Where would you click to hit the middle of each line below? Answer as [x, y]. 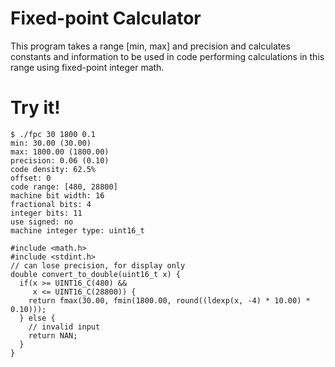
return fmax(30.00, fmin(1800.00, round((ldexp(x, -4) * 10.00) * [169, 300]
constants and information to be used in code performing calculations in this [167, 56]
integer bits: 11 [46, 213]
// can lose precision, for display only [98, 265]
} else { [37, 318]
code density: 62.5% [53, 169]
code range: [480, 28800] [64, 187]
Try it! [35, 108]
